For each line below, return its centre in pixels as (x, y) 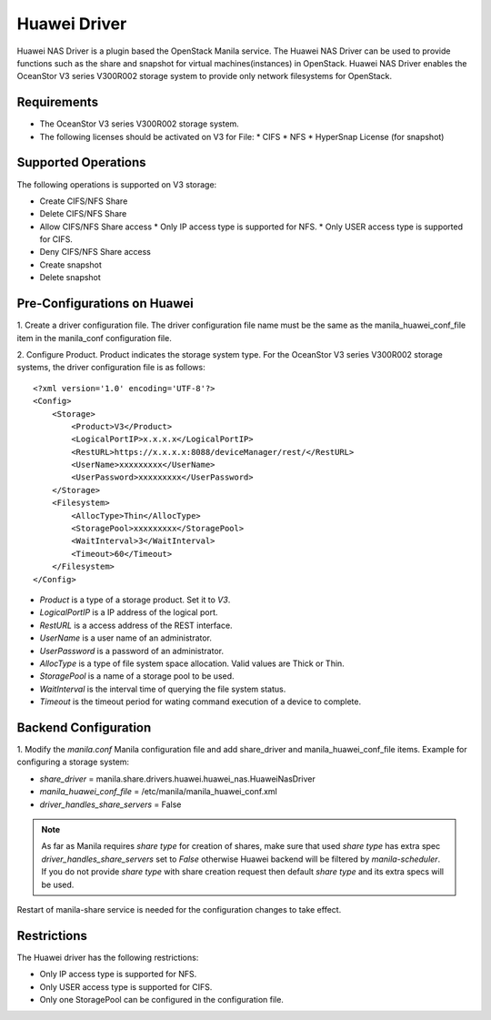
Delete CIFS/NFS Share (83, 214)
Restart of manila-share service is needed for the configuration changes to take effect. (179, 909)
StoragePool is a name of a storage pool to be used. (137, 676)
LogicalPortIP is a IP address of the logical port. (129, 612)
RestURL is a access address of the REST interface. (136, 625)
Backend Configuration (84, 727)
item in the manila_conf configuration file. (94, 338)
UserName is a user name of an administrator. (126, 638)
